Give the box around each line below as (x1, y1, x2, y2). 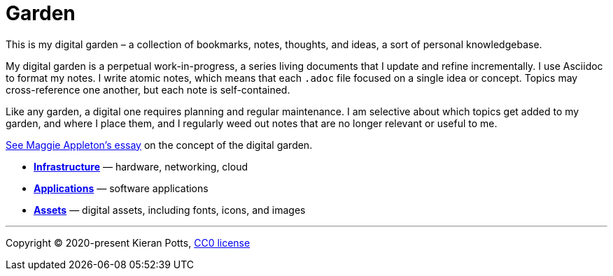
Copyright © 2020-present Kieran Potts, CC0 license (6, 236, 251, 249)
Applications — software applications (34, 182, 209, 194)
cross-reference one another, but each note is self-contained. (6, 83, 290, 96)
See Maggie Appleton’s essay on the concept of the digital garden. (6, 138, 313, 151)
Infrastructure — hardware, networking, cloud (34, 160, 248, 173)
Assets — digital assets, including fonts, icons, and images (34, 203, 306, 216)
